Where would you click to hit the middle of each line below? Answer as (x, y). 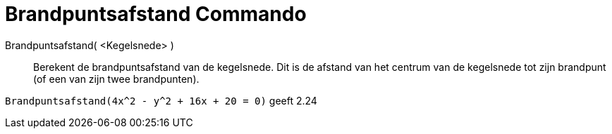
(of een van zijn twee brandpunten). (116, 79)
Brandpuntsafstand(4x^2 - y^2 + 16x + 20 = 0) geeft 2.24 (161, 100)
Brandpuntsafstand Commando (156, 14)
